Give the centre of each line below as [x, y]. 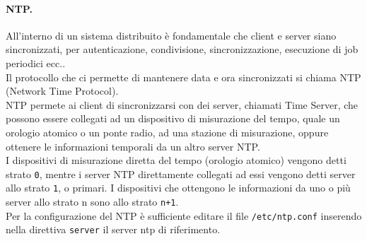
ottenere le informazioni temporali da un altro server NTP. [133, 146]
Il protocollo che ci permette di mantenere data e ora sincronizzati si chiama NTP [183, 77]
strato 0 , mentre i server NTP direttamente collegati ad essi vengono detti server [181, 174]
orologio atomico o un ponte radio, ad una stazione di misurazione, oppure [167, 132]
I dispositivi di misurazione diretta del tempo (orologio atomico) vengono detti [176, 160]
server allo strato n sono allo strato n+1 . [92, 202]
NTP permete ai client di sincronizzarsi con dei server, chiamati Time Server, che [182, 104]
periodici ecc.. [36, 63]
